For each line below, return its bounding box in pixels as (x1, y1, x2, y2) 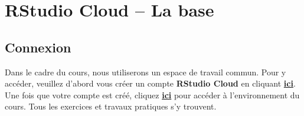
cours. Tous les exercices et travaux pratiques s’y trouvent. (5, 100, 217, 112)
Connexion (5, 38, 71, 56)
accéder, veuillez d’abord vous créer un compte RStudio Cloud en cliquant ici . (5, 77, 296, 90)
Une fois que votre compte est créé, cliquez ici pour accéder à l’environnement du (5, 88, 300, 101)
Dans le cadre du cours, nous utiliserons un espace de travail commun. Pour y (5, 65, 286, 78)
